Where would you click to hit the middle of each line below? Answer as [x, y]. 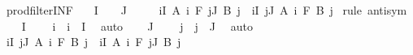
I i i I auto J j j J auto [137, 25]
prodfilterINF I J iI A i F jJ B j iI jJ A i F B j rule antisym [206, 10]
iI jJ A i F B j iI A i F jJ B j [93, 42]
